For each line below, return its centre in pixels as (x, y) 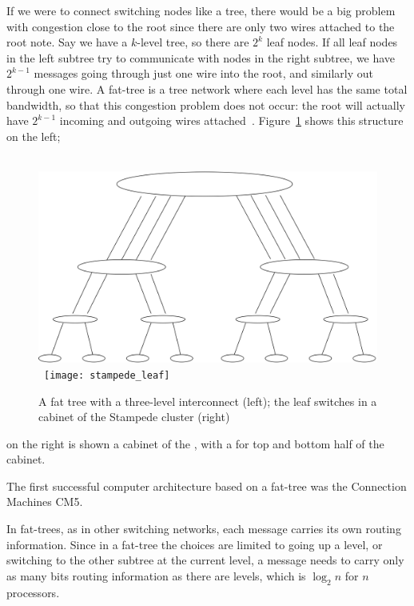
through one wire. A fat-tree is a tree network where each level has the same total (207, 88)
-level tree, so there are (193, 42)
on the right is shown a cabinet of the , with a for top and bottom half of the (195, 443)
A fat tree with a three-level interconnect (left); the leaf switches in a (208, 401)
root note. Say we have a (67, 42)
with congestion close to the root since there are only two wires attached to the (201, 26)
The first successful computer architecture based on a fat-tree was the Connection (207, 486)
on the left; (34, 136)
